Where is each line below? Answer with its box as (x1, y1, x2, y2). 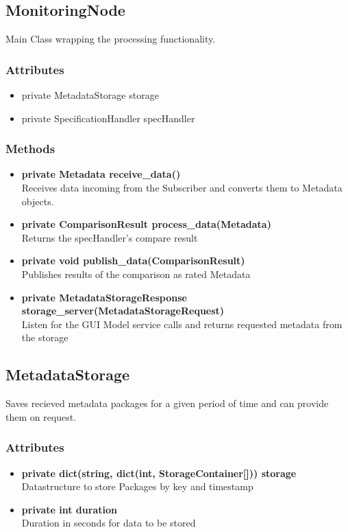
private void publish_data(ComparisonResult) (21, 253, 245, 268)
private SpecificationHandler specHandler (21, 111, 195, 125)
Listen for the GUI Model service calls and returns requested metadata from (21, 316, 343, 331)
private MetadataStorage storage (21, 88, 159, 102)
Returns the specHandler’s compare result (21, 230, 198, 244)
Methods (5, 140, 55, 157)
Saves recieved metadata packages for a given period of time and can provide (5, 396, 329, 410)
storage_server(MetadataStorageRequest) (21, 303, 225, 318)
